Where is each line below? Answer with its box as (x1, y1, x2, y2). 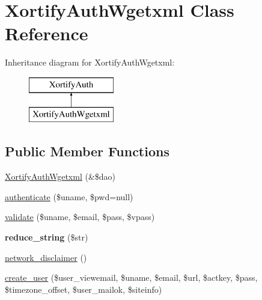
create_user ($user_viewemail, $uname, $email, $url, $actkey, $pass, (5, 271, 258, 284)
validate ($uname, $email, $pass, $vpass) (5, 210, 155, 223)
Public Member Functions (5, 142, 169, 161)
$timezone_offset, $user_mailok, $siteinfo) (5, 283, 162, 295)
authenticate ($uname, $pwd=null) (5, 190, 133, 203)
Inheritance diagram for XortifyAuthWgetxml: (5, 56, 175, 69)
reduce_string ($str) (5, 231, 88, 243)
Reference (5, 21, 88, 46)
